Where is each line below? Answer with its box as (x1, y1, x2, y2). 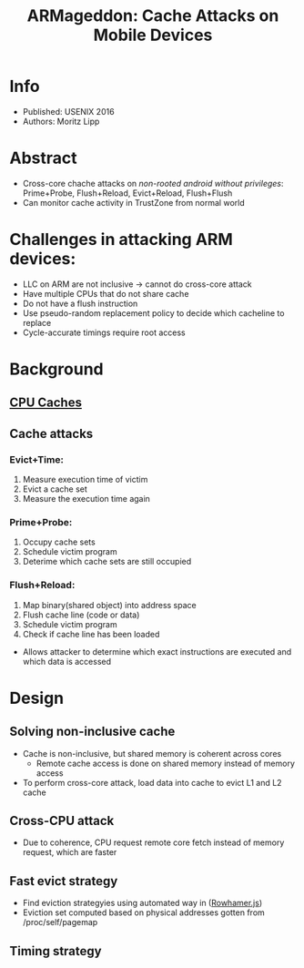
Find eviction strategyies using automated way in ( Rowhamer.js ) (22, 898, 262, 909)
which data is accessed (22, 656, 112, 667)
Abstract (9, 148, 77, 168)
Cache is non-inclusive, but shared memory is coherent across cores (22, 748, 282, 759)
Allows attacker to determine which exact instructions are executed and (22, 646, 292, 657)
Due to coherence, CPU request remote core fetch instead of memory (22, 837, 285, 848)
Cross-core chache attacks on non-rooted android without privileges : (22, 178, 284, 189)
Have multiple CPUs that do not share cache (22, 288, 189, 299)
